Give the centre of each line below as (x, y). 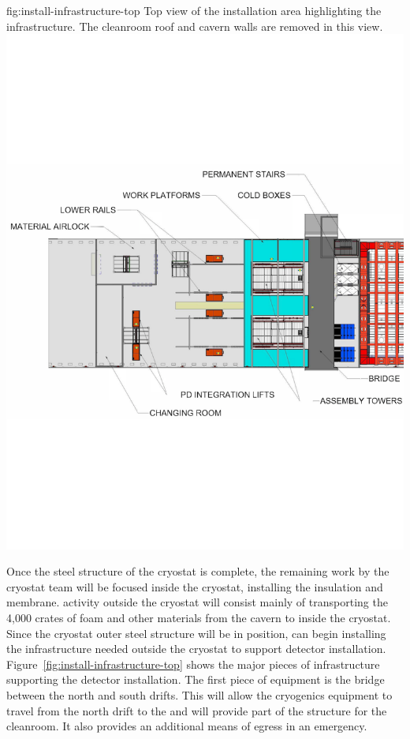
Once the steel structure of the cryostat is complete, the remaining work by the (198, 571)
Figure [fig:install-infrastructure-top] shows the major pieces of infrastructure (193, 664)
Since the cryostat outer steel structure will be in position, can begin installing (196, 633)
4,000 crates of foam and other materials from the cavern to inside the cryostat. (199, 618)
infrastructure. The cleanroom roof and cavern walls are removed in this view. (195, 26)
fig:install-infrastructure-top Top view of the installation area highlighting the (194, 10)
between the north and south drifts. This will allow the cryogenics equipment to (199, 694)
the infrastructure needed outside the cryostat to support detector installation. (196, 649)
